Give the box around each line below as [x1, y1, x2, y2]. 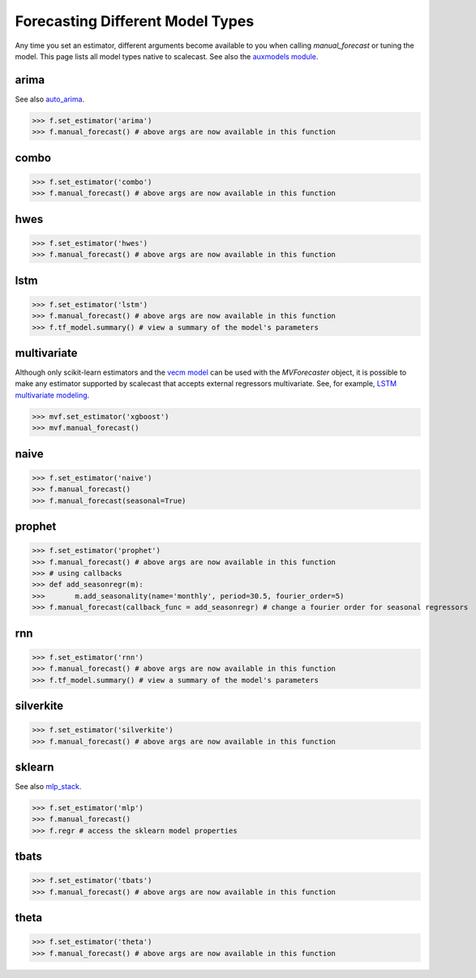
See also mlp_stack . [15, 782, 82, 791]
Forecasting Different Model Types [15, 12, 255, 30]
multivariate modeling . [15, 390, 90, 400]
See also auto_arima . [15, 94, 85, 104]
